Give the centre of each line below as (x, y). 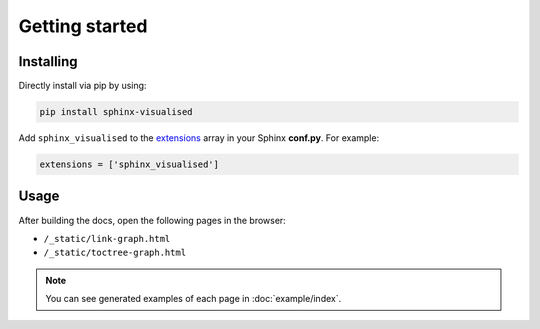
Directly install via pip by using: (82, 86)
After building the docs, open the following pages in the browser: (152, 220)
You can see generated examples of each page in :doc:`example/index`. (193, 299)
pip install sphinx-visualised (116, 112)
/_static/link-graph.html (107, 238)
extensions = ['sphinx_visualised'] (129, 164)
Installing (48, 61)
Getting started (83, 26)
